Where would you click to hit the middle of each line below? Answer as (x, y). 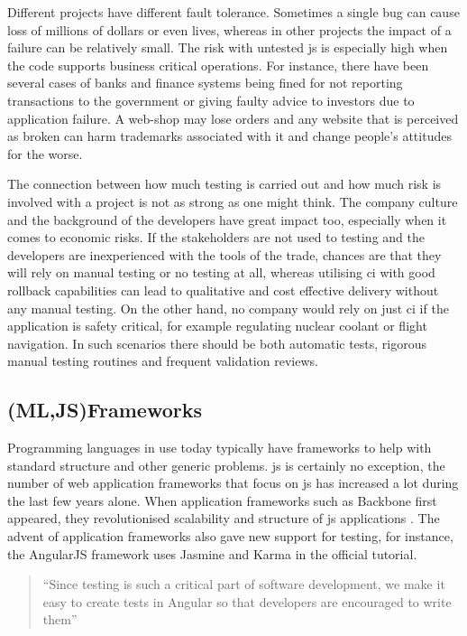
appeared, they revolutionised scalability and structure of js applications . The (224, 518)
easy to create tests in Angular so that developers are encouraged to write (247, 601)
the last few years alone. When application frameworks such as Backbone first (222, 500)
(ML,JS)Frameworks (105, 410)
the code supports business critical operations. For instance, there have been (218, 65)
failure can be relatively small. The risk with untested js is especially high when (228, 47)
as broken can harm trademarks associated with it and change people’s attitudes (229, 136)
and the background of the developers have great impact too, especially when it (227, 219)
